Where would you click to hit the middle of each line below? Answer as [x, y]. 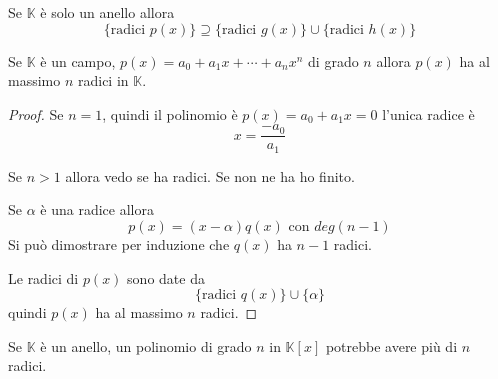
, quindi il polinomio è [170, 113]
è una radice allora [97, 209]
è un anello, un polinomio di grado [146, 345]
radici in [103, 80]
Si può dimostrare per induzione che [119, 244]
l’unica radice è [428, 113]
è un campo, [78, 60]
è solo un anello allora [107, 12]
